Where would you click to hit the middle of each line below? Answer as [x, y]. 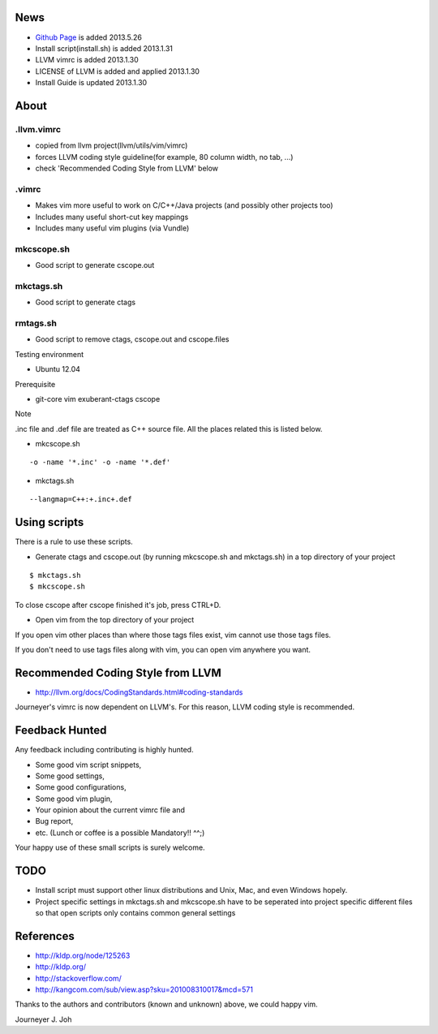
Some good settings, [70, 776]
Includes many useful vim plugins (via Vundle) [112, 228]
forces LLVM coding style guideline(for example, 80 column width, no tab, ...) [164, 157]
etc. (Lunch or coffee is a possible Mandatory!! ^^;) [120, 833]
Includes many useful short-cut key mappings [112, 217]
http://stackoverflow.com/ [78, 978]
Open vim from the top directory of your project [115, 620]
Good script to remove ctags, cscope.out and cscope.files [132, 339]
